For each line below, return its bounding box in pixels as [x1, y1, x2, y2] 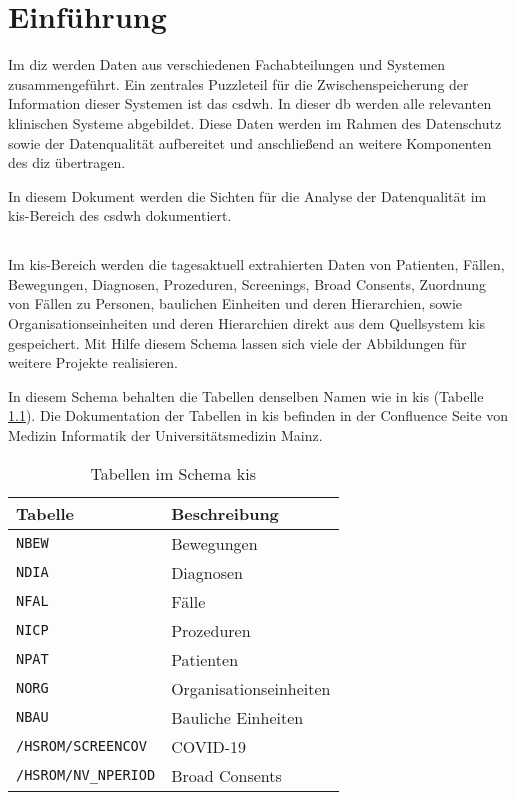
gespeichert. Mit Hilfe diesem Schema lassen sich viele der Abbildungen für [8, 332, 467, 353]
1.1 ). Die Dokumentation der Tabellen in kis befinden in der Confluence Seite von [8, 405, 508, 426]
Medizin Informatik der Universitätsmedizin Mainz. [8, 425, 323, 446]
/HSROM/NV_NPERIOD [16, 767, 156, 784]
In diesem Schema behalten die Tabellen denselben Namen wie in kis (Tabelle [8, 385, 484, 406]
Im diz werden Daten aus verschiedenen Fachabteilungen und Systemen [8, 54, 446, 75]
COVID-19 [171, 734, 247, 758]
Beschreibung [171, 501, 279, 525]
